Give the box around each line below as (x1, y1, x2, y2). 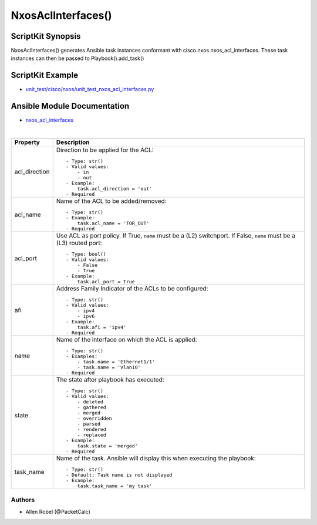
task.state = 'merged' (77, 443, 138, 449)
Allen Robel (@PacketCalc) (25, 508, 91, 515)
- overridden (77, 415, 112, 422)
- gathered (77, 404, 107, 411)
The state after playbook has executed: (56, 376, 164, 384)
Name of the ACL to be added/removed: (56, 197, 167, 205)
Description (56, 138, 90, 146)
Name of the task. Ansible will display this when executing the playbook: (56, 454, 257, 463)
